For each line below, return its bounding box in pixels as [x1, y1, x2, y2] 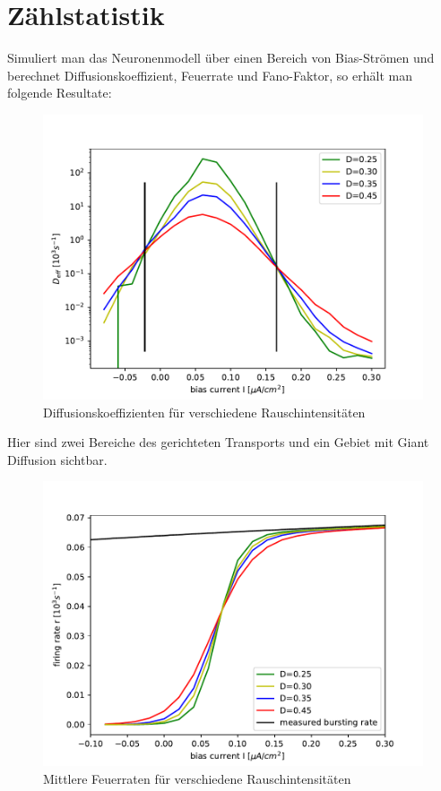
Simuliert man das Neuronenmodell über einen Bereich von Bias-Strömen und [7, 48, 435, 67]
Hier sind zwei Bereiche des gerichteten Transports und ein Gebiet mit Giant [7, 433, 429, 451]
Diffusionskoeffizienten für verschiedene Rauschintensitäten [43, 402, 366, 421]
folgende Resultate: [7, 83, 112, 102]
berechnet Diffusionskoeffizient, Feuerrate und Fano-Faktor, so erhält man [7, 65, 412, 84]
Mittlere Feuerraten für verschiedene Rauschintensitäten [43, 769, 351, 787]
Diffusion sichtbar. [7, 450, 108, 469]
